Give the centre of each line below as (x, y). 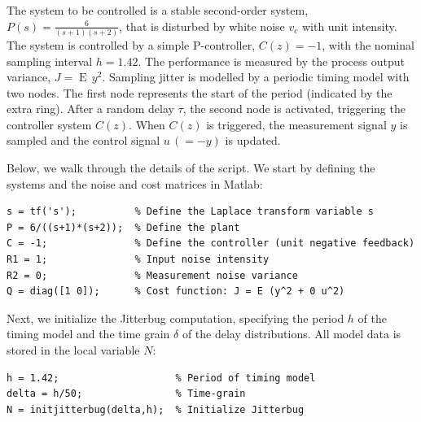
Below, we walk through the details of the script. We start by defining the (191, 168)
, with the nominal (368, 44)
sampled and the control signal (83, 140)
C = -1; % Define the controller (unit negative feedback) (211, 244)
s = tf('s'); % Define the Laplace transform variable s (191, 212)
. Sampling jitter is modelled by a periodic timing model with (256, 77)
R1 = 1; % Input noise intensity (138, 260)
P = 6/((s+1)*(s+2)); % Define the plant (123, 227)
